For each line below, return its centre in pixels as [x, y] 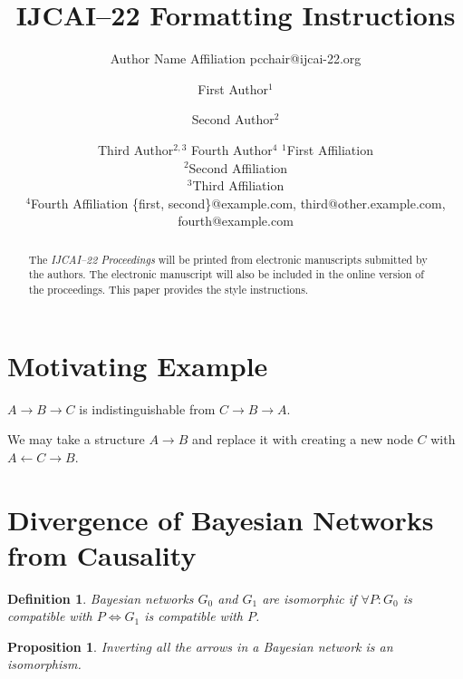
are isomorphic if [309, 598]
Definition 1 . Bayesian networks [101, 598]
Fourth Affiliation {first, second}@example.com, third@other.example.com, [238, 203]
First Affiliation [330, 149]
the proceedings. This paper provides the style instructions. [169, 289]
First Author [233, 88]
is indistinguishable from [147, 408]
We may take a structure [76, 439]
